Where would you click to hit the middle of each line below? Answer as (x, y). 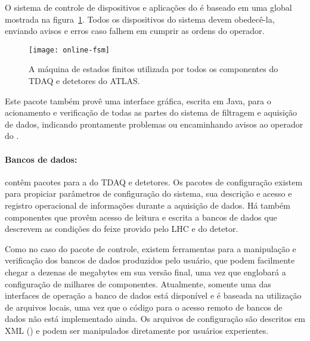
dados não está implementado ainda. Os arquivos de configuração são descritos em (155, 319)
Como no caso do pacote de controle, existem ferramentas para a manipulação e (151, 248)
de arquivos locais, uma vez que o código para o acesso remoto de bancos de (144, 307)
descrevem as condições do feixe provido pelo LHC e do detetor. (122, 229)
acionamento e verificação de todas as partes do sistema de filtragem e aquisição (151, 112)
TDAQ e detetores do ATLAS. (84, 81)
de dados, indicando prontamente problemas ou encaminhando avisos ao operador (154, 124)
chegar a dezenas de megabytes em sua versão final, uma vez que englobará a (145, 272)
